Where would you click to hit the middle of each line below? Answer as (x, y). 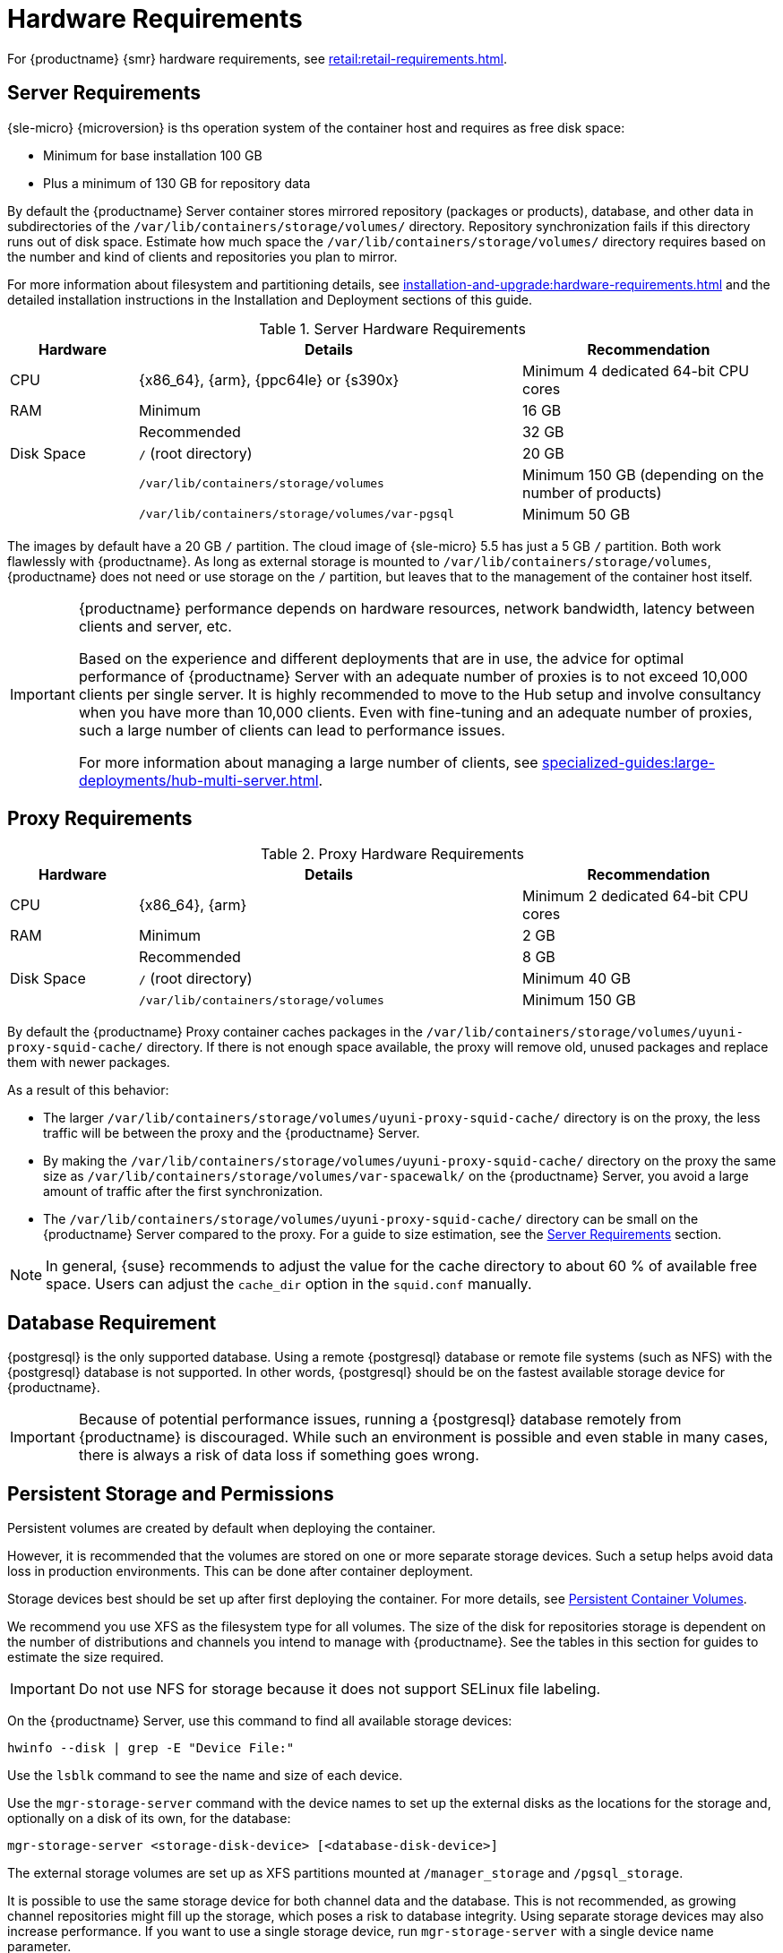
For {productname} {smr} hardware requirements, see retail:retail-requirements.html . (258, 58)
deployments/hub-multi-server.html (198, 780)
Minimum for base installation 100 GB (153, 155)
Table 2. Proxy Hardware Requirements (392, 854)
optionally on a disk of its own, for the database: (149, 1819)
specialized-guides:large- (628, 762)
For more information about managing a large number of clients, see (308, 762)
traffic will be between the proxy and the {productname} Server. (232, 1133)
